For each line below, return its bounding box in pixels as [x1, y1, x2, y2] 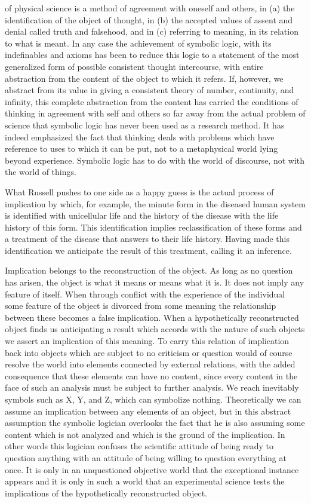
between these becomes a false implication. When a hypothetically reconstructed [5, 311, 299, 323]
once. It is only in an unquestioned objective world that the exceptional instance [5, 463, 299, 476]
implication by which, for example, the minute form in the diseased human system [5, 197, 306, 210]
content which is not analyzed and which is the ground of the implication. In [5, 428, 285, 440]
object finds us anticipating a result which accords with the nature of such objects [5, 323, 305, 335]
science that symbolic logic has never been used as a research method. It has [5, 118, 285, 131]
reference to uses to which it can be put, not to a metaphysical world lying [5, 142, 278, 155]
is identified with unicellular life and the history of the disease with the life [5, 209, 279, 222]
